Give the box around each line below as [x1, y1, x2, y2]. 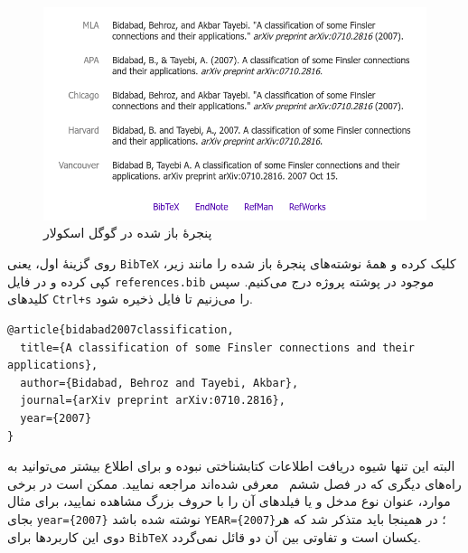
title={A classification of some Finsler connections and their [20, 341, 416, 354]
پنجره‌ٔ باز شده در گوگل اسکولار [43, 223, 212, 242]
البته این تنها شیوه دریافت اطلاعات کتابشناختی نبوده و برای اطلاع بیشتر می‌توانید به [7, 456, 455, 475]
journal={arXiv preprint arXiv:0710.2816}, [20, 394, 285, 408]
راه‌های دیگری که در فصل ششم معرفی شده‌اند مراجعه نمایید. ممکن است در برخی [7, 473, 462, 492]
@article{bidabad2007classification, [7, 323, 234, 336]
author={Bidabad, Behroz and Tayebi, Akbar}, [20, 376, 299, 389]
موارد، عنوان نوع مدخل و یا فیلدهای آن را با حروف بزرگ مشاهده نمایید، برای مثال [7, 492, 451, 511]
